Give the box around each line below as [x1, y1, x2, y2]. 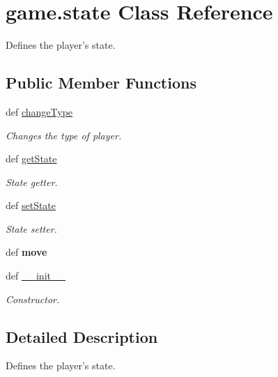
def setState [6, 198, 56, 213]
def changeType [6, 104, 73, 118]
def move [6, 245, 47, 259]
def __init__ [6, 268, 65, 283]
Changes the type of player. [6, 128, 122, 142]
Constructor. [6, 291, 60, 306]
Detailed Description [6, 325, 158, 347]
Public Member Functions [6, 72, 196, 93]
